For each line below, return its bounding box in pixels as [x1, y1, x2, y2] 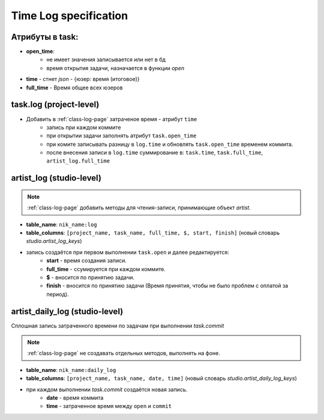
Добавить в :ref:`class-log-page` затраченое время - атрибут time [26, 115, 197, 122]
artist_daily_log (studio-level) [11, 306, 124, 316]
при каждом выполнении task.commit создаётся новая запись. [26, 386, 188, 393]
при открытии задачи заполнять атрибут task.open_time [46, 132, 197, 139]
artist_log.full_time [46, 158, 110, 164]
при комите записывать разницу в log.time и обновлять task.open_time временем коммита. [46, 140, 293, 148]
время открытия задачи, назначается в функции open [46, 64, 185, 71]
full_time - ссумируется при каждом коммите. [46, 265, 166, 272]
